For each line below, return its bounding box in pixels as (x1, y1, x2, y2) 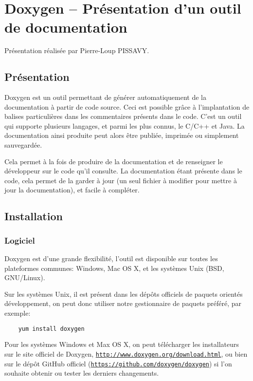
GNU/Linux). (4, 272, 45, 283)
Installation (4, 209, 63, 224)
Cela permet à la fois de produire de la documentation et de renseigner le (4, 156, 223, 166)
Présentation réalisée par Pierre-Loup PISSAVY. (4, 45, 149, 56)
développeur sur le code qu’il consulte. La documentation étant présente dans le (4, 166, 242, 176)
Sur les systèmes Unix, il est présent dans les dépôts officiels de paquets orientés (4, 288, 243, 299)
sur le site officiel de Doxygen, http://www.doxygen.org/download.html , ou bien (4, 348, 248, 359)
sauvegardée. (4, 140, 42, 150)
